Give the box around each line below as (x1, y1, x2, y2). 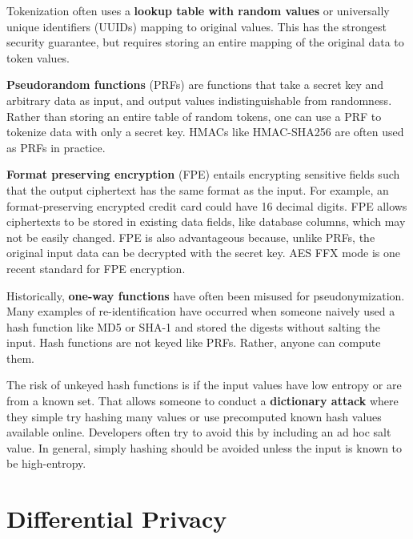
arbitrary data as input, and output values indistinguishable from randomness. (6, 91, 392, 108)
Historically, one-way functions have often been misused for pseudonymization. (6, 287, 405, 304)
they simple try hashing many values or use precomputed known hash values (6, 408, 382, 424)
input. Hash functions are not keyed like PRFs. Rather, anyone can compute (6, 334, 381, 351)
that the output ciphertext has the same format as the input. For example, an (6, 181, 389, 198)
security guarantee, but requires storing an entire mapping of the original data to (6, 34, 404, 50)
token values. (6, 49, 70, 66)
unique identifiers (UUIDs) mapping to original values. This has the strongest (6, 18, 387, 34)
